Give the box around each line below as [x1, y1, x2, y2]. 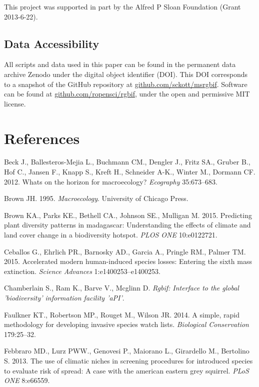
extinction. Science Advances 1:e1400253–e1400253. [4, 265, 160, 276]
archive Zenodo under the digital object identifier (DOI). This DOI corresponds [4, 68, 247, 79]
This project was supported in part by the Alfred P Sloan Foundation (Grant [4, 1, 241, 11]
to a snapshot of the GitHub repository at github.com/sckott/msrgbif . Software [4, 78, 247, 89]
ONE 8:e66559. [4, 375, 50, 385]
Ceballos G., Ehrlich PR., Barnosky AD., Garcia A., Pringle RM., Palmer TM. [4, 246, 246, 256]
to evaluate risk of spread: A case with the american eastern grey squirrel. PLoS [4, 365, 249, 375]
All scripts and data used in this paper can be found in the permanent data [4, 59, 236, 69]
